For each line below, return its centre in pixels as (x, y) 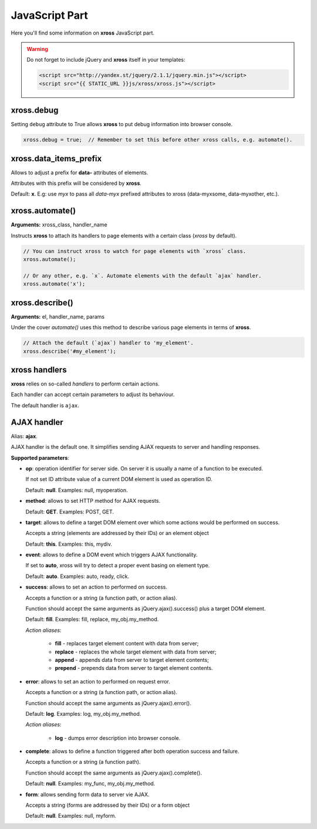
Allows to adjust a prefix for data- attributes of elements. (80, 172)
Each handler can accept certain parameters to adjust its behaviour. (93, 395)
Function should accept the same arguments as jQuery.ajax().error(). (109, 703)
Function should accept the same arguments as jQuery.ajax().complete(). (114, 773)
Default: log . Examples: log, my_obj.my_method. (83, 713)
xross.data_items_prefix (56, 158)
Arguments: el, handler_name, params (58, 316)
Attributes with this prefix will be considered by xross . (76, 183)
